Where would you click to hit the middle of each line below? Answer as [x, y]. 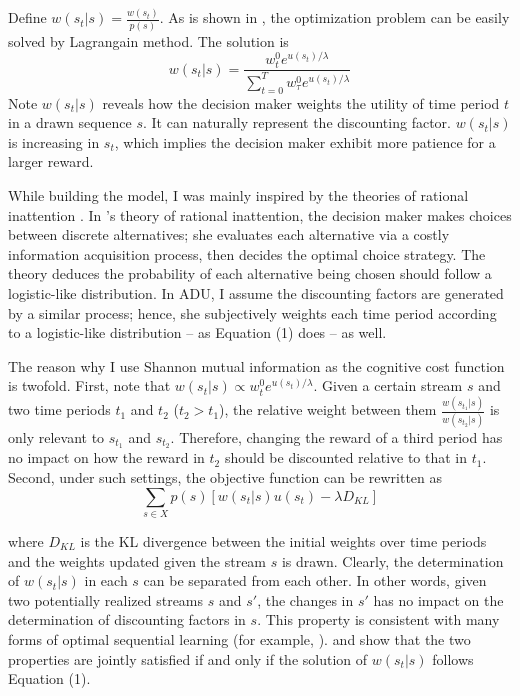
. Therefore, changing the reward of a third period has [336, 436]
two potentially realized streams [106, 599]
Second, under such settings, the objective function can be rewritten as [225, 477]
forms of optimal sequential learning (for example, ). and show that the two [239, 638]
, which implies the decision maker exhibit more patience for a [305, 141]
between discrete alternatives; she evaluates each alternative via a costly [229, 234]
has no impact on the [438, 599]
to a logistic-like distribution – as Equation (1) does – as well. [197, 332]
